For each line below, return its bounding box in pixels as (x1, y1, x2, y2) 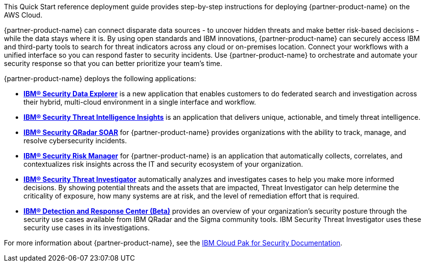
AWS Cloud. (4, 11, 43, 19)
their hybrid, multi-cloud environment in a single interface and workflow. (24, 98, 256, 106)
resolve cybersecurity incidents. (24, 136, 127, 145)
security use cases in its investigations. (24, 223, 150, 232)
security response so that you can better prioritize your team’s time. (4, 59, 222, 67)
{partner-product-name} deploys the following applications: (4, 74, 196, 83)
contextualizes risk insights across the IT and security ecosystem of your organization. (24, 160, 303, 168)
